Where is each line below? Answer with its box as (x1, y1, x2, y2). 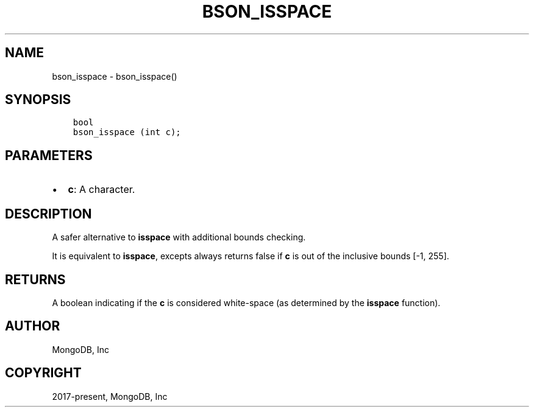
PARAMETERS (5, 147, 93, 163)
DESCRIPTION (5, 206, 92, 222)
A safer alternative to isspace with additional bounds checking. (52, 232, 306, 243)
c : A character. (68, 183, 135, 196)
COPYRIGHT (5, 365, 82, 381)
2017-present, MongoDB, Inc (52, 391, 168, 402)
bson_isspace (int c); (73, 127, 181, 138)
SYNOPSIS (5, 92, 71, 108)
